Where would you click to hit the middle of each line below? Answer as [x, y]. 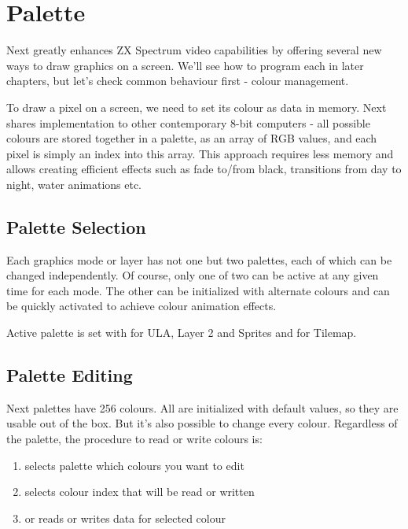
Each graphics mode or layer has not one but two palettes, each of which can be [199, 259]
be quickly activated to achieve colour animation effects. [142, 306]
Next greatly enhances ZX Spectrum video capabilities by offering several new [194, 50]
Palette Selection [76, 226]
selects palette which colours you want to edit [134, 465]
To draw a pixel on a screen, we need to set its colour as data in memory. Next [197, 107]
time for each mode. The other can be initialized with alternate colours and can [198, 290]
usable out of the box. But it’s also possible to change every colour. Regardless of [202, 423]
